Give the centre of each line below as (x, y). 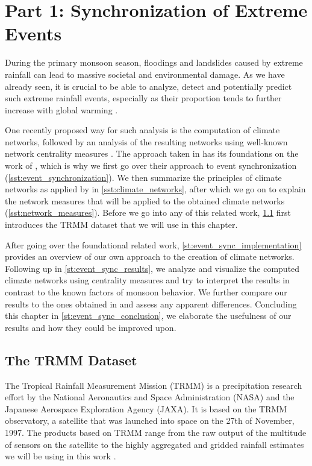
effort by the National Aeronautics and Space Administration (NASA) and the (150, 397)
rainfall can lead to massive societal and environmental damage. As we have (145, 74)
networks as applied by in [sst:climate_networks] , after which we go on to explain (155, 189)
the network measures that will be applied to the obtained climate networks (145, 200)
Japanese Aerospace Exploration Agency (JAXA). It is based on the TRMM (146, 408)
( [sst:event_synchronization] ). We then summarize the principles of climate (143, 177)
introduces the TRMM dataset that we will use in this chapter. (121, 225)
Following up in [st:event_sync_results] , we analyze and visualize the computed (152, 268)
